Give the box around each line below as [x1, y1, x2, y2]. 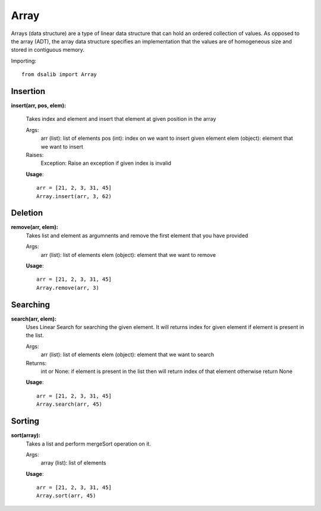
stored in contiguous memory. [11, 46, 84, 54]
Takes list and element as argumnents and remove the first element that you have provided [26, 232, 248, 239]
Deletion [11, 208, 43, 218]
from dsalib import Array [21, 71, 97, 78]
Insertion [11, 86, 46, 96]
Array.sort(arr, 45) [36, 493, 96, 499]
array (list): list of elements [40, 459, 106, 466]
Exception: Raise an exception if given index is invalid [40, 159, 172, 167]
